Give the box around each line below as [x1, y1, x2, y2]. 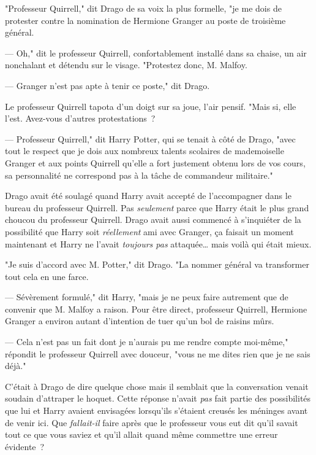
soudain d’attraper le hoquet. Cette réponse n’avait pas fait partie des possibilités [5, 392, 311, 405]
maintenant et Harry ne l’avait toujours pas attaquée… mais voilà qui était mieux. [5, 237, 312, 250]
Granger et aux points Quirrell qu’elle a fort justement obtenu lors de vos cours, [5, 156, 306, 169]
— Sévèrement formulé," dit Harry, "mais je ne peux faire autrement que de [5, 290, 288, 303]
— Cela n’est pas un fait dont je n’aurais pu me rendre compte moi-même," [5, 335, 288, 348]
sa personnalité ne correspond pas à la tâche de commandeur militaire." [5, 168, 273, 181]
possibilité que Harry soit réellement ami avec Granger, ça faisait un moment [5, 225, 294, 238]
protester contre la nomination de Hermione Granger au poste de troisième [5, 14, 286, 26]
